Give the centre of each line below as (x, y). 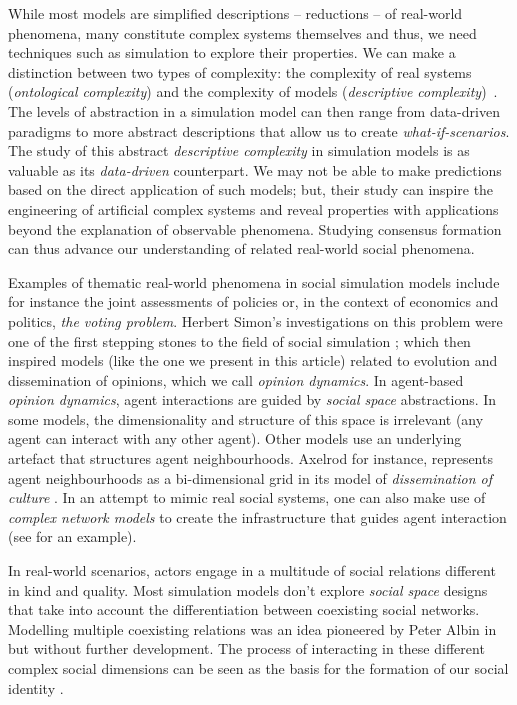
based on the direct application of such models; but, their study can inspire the (251, 189)
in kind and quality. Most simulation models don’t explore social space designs (248, 589)
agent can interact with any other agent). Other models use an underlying (235, 438)
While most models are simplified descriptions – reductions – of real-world (235, 13)
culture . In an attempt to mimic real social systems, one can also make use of (247, 497)
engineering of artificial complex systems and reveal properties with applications (253, 208)
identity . (36, 687)
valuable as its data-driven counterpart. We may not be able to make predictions (255, 169)
